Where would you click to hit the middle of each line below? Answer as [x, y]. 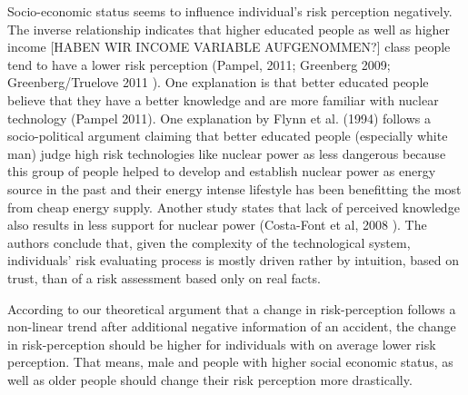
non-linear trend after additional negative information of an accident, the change [232, 326]
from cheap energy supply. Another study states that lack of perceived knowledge [234, 207]
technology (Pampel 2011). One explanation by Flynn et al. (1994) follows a [219, 118]
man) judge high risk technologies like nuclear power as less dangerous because [227, 153]
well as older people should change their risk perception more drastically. [210, 379]
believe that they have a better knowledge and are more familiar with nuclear [223, 99]
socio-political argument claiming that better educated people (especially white [228, 136]
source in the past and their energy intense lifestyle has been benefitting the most [234, 188]
